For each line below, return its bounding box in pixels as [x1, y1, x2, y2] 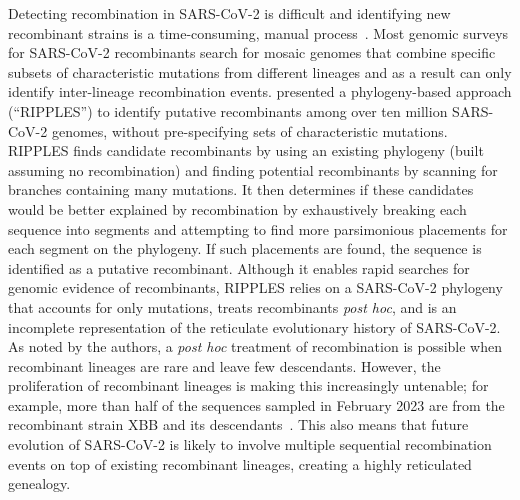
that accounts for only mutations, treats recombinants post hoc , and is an [8, 296, 457, 317]
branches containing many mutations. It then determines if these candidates [8, 179, 474, 200]
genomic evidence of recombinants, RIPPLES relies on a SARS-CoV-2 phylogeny [8, 277, 503, 298]
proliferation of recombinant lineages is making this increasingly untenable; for [8, 375, 489, 396]
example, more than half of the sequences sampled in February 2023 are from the [8, 394, 505, 415]
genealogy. [8, 473, 71, 494]
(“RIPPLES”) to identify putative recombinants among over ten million [8, 100, 448, 121]
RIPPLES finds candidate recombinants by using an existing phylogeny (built [8, 140, 484, 161]
